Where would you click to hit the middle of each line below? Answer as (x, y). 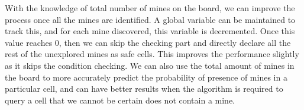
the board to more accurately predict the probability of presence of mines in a (146, 77)
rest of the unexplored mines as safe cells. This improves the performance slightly (152, 54)
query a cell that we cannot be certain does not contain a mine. (120, 100)
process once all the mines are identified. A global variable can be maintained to (150, 19)
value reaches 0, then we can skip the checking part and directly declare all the (148, 42)
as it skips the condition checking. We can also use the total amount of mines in (150, 65)
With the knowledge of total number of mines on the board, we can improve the (150, 8)
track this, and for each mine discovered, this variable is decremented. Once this (150, 31)
